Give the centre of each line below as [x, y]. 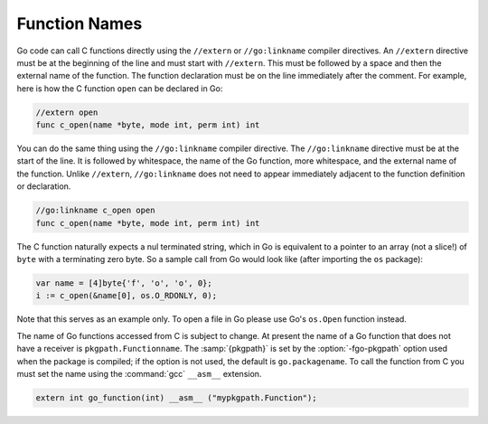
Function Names [80, 24]
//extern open [67, 112]
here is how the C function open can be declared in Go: [120, 88]
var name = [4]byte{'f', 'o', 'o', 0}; [124, 283]
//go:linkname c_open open [95, 211]
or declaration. [44, 186]
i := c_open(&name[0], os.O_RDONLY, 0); [126, 296]
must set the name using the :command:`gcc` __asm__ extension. [139, 373]
